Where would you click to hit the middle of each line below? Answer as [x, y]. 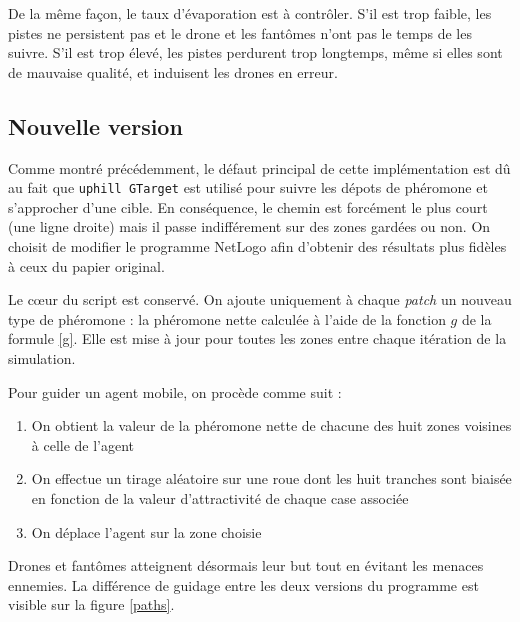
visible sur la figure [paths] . [91, 604]
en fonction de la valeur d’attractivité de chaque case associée [220, 497]
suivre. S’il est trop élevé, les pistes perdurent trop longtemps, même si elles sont [255, 52]
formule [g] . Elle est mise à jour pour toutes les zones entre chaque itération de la [257, 338]
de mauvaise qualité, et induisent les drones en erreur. [173, 71]
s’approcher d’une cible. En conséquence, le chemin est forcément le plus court [248, 206]
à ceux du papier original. [86, 265]
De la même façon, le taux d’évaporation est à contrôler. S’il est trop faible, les [250, 13]
